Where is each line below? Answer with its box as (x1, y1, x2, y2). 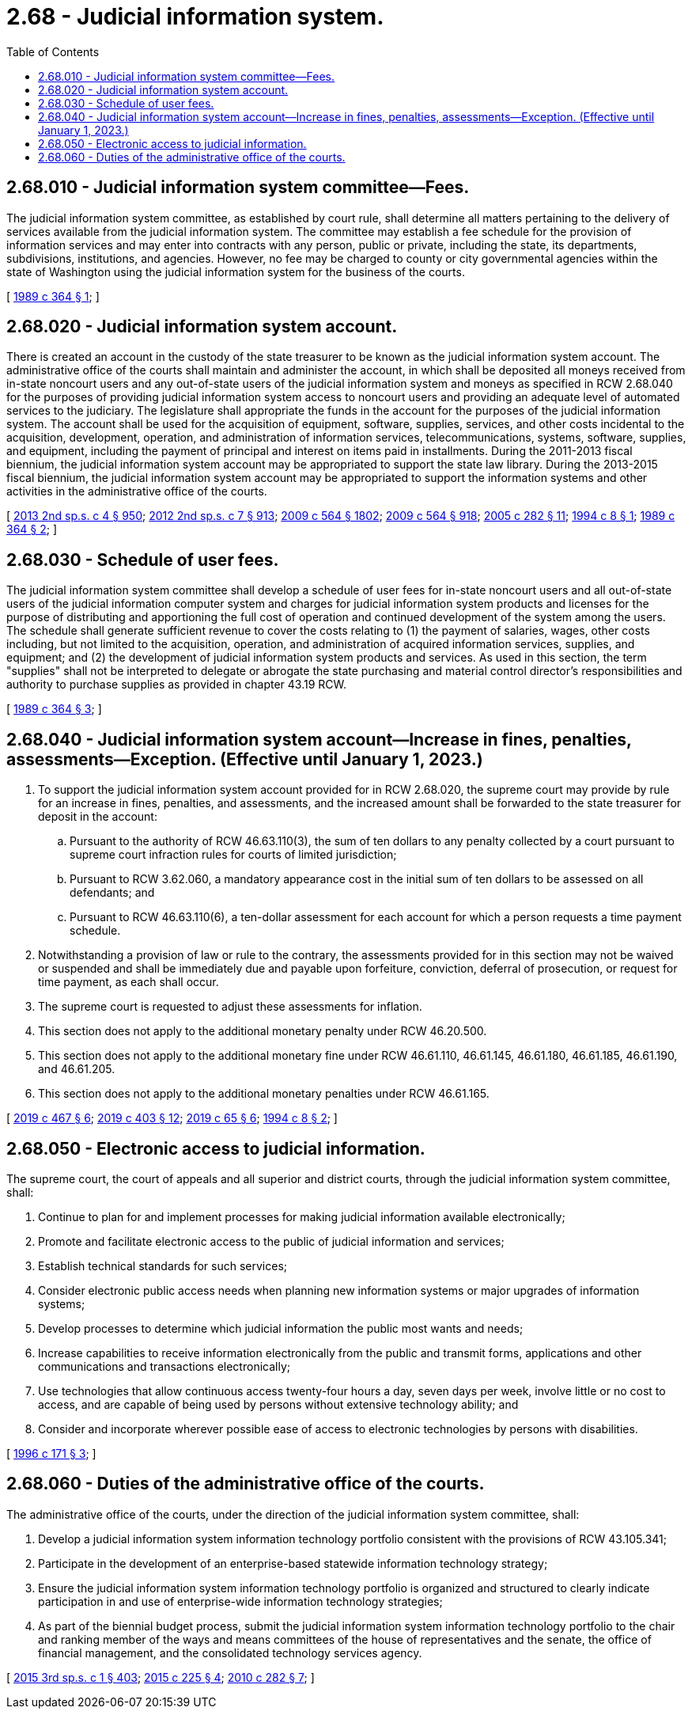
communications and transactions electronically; (38, 1359, 290, 1373)
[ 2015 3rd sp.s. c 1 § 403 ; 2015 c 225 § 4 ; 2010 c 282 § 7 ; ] (6, 1670, 315, 1684)
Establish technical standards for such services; (38, 1258, 288, 1273)
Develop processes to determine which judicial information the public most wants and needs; (38, 1321, 524, 1335)
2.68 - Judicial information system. (6, 3, 384, 30)
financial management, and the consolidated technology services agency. (38, 1645, 422, 1660)
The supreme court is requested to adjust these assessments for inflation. (38, 1000, 422, 1014)
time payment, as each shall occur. (38, 975, 219, 989)
